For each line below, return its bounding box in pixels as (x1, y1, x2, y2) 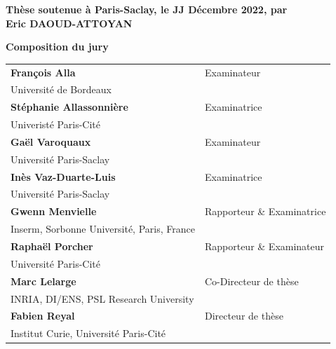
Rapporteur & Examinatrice (204, 204, 326, 219)
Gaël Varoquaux (11, 134, 91, 149)
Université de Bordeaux (11, 82, 112, 97)
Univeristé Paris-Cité (11, 117, 100, 132)
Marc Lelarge (11, 273, 76, 288)
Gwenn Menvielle (11, 204, 97, 219)
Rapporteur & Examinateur (204, 238, 325, 253)
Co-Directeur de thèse (204, 273, 299, 288)
